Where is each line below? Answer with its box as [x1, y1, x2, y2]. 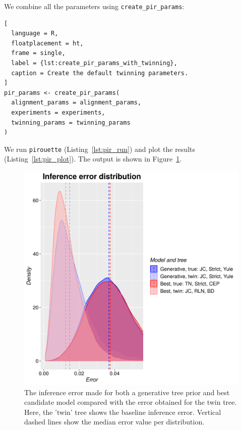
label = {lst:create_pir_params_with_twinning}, [11, 60, 177, 67]
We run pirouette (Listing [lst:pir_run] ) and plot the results [4, 143, 195, 154]
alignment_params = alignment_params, [11, 99, 142, 106]
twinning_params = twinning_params [11, 119, 131, 126]
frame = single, [11, 49, 66, 57]
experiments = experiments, [11, 109, 105, 116]
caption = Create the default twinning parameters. [11, 69, 189, 77]
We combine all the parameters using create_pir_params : [4, 1, 185, 11]
